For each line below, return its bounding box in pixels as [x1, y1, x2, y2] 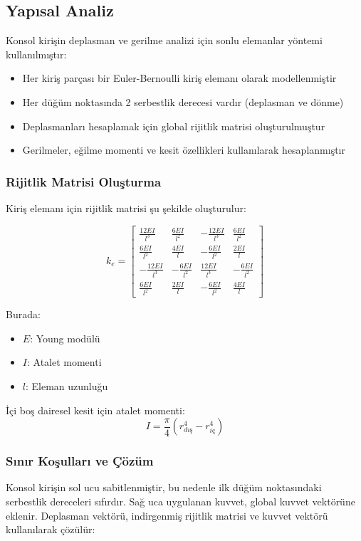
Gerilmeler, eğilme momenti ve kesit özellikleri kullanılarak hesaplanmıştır [22, 142, 345, 157]
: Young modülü [30, 330, 100, 345]
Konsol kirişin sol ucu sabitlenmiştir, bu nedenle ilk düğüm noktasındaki [6, 480, 322, 495]
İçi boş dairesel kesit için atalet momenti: [6, 402, 185, 417]
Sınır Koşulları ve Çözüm [6, 452, 154, 470]
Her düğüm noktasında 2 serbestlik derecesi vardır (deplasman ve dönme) [22, 94, 344, 109]
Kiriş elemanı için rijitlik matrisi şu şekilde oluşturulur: [6, 200, 246, 215]
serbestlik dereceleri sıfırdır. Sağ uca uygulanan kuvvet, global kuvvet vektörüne [6, 494, 355, 509]
